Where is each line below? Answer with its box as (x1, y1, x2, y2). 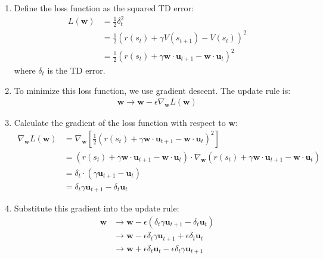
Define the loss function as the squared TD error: (14, 2, 194, 14)
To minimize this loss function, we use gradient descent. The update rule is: (14, 84, 291, 96)
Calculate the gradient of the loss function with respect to (14, 116, 226, 129)
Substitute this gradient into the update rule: (14, 202, 179, 214)
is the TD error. (47, 64, 105, 77)
